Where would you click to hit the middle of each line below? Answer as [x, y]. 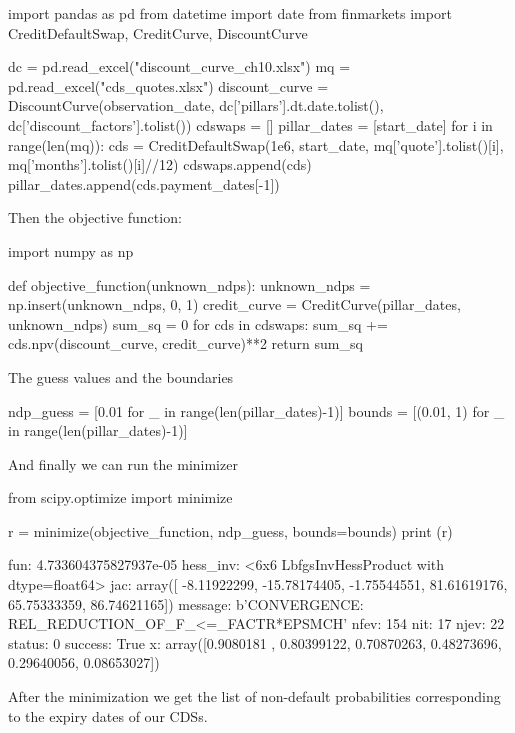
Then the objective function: [95, 217]
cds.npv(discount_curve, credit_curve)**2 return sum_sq [185, 343]
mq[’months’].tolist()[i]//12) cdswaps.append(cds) [160, 164]
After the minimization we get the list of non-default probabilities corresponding [254, 696]
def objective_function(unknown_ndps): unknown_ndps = [189, 284]
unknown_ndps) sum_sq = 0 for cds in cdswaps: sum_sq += [198, 323]
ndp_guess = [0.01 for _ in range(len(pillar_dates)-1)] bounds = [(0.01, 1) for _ [256, 410]
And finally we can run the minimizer [123, 463]
